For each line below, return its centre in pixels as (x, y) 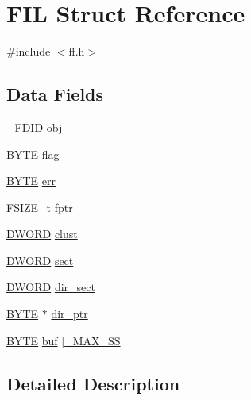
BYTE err (31, 181)
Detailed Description (93, 383)
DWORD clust (42, 234)
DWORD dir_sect (51, 287)
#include (29, 51)
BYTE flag (33, 154)
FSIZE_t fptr (40, 207)
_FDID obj (35, 127)
